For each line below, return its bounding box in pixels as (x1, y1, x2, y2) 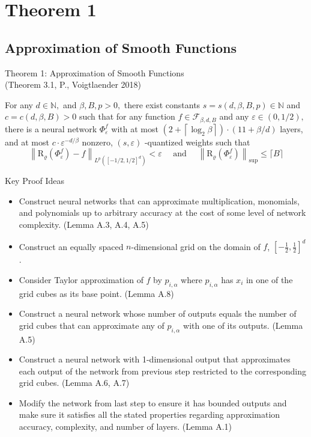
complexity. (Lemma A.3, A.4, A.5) (19, 218, 149, 231)
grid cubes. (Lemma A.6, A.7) (19, 376, 130, 389)
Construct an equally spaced (19, 240, 124, 252)
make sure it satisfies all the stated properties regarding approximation (19, 408, 280, 421)
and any (219, 110, 249, 123)
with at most (111, 122, 159, 135)
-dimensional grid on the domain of (131, 240, 261, 252)
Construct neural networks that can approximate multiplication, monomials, (19, 194, 300, 207)
